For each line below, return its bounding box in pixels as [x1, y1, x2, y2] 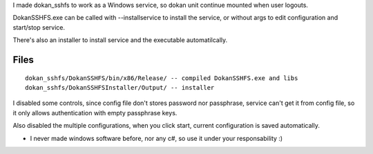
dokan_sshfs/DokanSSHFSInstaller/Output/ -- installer [25, 84, 215, 91]
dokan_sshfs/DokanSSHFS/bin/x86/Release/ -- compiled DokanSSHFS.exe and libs [25, 74, 298, 82]
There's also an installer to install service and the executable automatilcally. [12, 36, 228, 44]
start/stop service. [12, 23, 66, 31]
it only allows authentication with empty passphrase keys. [12, 108, 178, 117]
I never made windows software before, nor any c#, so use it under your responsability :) [30, 134, 283, 142]
